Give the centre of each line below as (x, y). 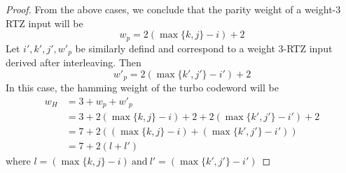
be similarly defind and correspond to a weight (175, 48)
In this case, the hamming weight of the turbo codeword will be (142, 88)
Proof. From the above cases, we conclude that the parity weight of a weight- (171, 9)
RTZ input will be (44, 23)
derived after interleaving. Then (74, 62)
